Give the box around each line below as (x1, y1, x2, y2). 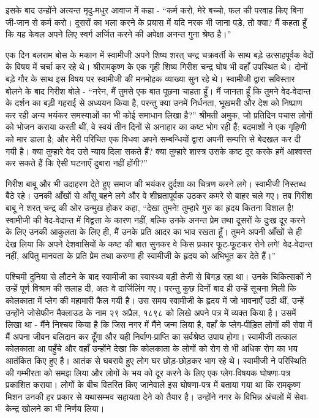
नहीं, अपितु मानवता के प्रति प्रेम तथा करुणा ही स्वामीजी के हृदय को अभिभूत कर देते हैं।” (6, 249, 276, 262)
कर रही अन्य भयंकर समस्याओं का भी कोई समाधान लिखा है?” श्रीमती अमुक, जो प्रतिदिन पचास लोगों (6, 108, 313, 121)
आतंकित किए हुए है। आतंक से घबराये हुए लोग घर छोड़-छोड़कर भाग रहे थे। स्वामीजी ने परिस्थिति (6, 354, 307, 367)
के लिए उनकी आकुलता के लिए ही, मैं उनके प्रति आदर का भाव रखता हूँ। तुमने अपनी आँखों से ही (6, 225, 302, 238)
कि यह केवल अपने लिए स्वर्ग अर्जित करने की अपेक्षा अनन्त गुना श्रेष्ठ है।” (6, 28, 231, 41)
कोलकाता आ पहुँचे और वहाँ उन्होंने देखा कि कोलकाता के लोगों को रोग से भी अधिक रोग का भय (6, 342, 298, 355)
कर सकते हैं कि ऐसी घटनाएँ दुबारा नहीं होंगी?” (6, 157, 148, 169)
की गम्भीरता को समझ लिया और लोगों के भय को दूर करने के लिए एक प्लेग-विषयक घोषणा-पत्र (6, 366, 291, 379)
